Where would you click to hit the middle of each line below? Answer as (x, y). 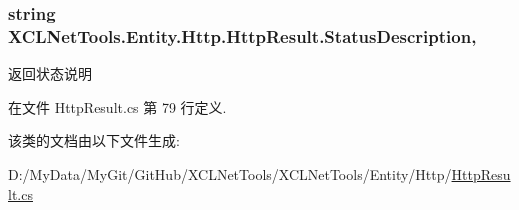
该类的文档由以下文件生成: (94, 140)
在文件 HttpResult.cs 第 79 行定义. (117, 106)
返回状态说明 (50, 73)
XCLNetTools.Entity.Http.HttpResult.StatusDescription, (242, 35)
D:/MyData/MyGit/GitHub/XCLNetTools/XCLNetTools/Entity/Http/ (230, 173)
